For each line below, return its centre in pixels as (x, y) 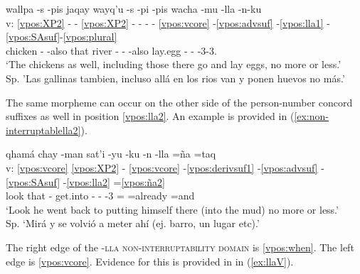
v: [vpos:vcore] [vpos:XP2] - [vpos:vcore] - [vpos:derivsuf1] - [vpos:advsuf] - (165, 167)
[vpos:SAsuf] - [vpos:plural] (62, 37)
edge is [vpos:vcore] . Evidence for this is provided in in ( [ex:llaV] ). (150, 261)
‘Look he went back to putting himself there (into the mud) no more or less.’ (172, 209)
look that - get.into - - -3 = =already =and (100, 196)
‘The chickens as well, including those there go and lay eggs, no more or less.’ (174, 64)
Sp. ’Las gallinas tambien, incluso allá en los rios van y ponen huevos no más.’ (175, 78)
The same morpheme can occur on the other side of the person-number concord (179, 102)
